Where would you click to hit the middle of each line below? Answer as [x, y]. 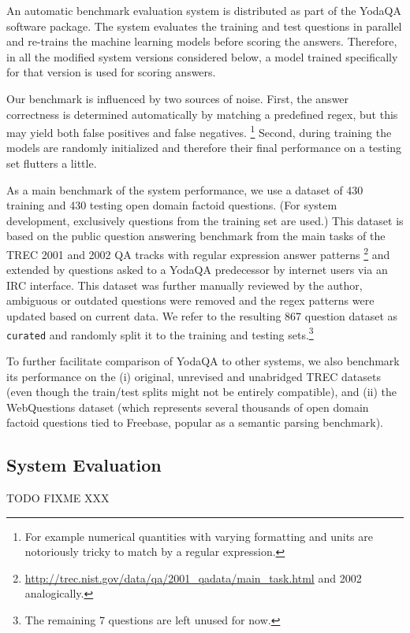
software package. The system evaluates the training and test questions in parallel [204, 26]
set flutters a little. [52, 163]
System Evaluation [84, 465]
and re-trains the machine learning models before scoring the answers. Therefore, [202, 41]
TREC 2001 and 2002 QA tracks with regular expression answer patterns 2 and [198, 253]
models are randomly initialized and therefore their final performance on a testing [204, 148]
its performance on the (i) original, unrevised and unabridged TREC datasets [194, 376]
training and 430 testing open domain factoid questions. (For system [172, 205]
